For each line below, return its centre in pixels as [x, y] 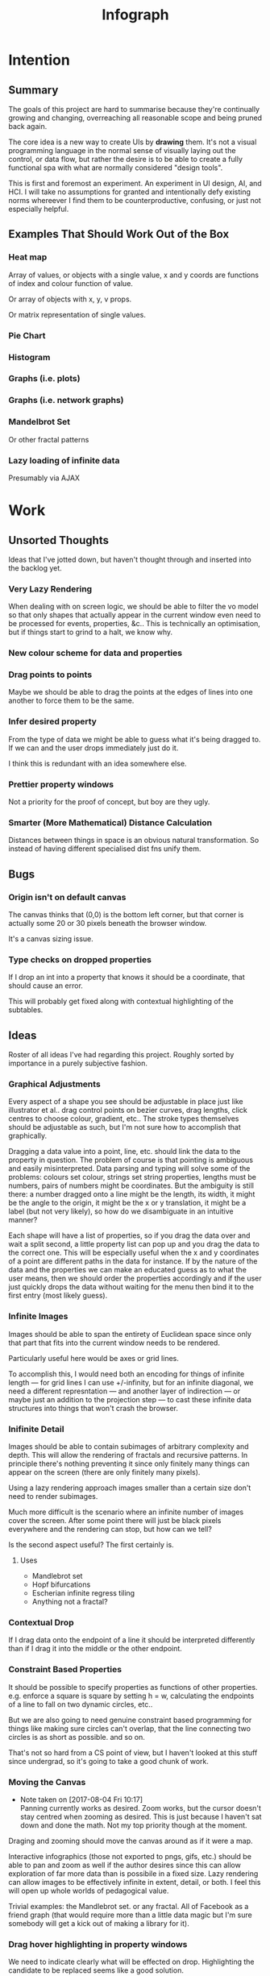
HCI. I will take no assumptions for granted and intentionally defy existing [130, 192]
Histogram [29, 357]
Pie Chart [27, 335]
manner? [23, 1220]
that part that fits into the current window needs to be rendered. [114, 1343]
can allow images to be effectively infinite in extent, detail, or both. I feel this [135, 1882]
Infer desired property [52, 721]
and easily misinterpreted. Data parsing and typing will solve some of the [129, 1169]
